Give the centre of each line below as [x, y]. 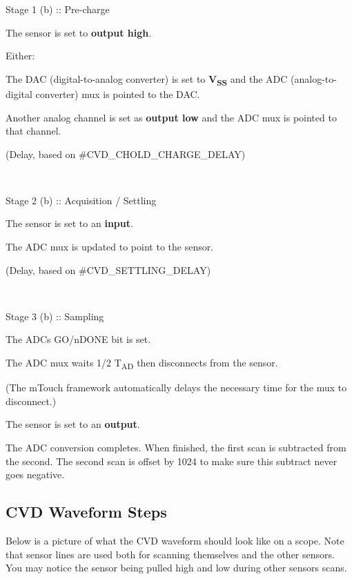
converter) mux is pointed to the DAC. [118, 94]
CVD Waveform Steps [86, 512]
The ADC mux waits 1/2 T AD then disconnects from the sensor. [142, 363]
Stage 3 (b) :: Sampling [55, 316]
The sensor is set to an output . [73, 424]
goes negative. [35, 474]
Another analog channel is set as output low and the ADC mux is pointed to [171, 117]
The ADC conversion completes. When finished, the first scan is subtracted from [176, 447]
